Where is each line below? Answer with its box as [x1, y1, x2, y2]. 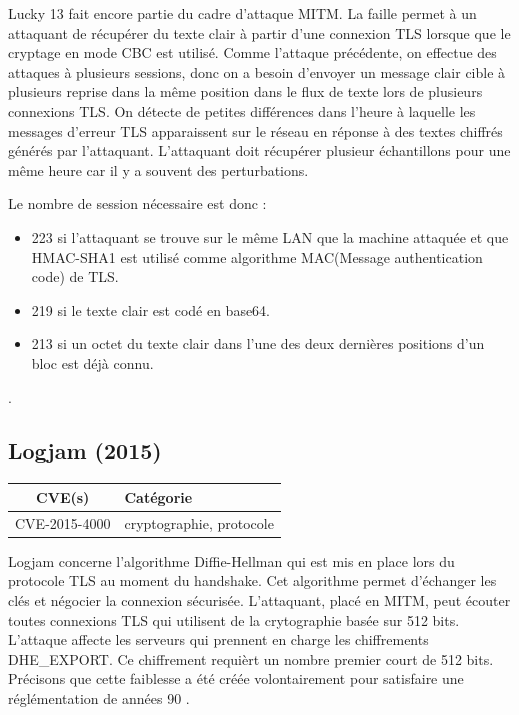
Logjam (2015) [8, 435, 162, 466]
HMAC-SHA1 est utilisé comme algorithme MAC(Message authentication [31, 246, 483, 267]
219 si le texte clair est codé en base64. [31, 299, 271, 320]
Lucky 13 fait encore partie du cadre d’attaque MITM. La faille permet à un [8, 3, 477, 23]
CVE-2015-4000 [15, 512, 111, 533]
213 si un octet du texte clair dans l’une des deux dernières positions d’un [31, 333, 485, 354]
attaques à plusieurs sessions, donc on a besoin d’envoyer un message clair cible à [8, 61, 506, 82]
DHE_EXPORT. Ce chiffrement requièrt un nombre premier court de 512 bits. [8, 648, 494, 669]
